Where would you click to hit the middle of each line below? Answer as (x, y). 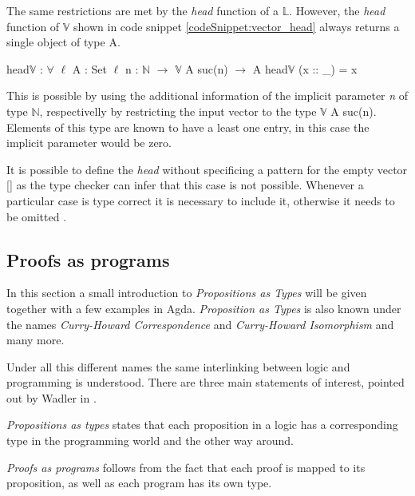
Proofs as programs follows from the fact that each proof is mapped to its (186, 467)
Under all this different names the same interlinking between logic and (178, 366)
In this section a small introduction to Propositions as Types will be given (187, 293)
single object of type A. (63, 42)
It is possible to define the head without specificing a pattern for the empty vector (207, 169)
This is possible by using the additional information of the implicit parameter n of (207, 95)
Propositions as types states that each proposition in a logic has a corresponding (202, 425)
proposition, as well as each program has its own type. (139, 483)
